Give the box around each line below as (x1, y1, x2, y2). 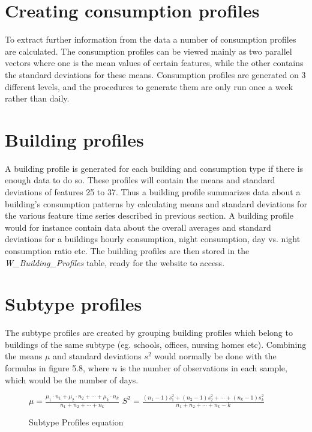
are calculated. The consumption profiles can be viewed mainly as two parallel (5, 44, 292, 57)
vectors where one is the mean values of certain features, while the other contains (5, 56, 304, 69)
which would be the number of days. (5, 373, 139, 386)
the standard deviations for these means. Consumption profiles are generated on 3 (5, 68, 306, 81)
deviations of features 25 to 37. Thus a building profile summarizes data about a (5, 186, 301, 198)
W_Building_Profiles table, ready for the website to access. (5, 256, 225, 269)
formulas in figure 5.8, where (5, 362, 110, 374)
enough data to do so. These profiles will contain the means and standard (5, 174, 275, 186)
